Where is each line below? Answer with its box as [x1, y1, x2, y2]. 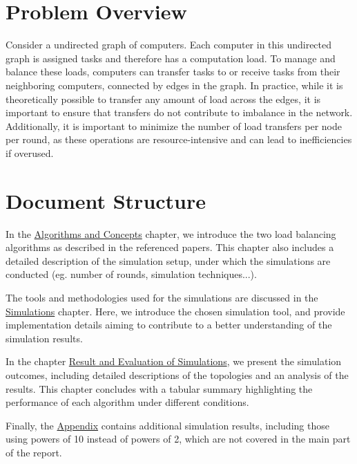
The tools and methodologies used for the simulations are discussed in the [6, 290, 318, 304]
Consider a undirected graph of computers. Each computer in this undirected [6, 37, 332, 52]
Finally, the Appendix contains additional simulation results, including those [6, 418, 329, 432]
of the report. [6, 445, 62, 459]
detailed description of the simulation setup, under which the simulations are [6, 253, 331, 268]
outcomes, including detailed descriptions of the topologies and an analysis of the [6, 367, 349, 382]
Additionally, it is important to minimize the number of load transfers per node [6, 118, 342, 133]
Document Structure [6, 186, 206, 214]
